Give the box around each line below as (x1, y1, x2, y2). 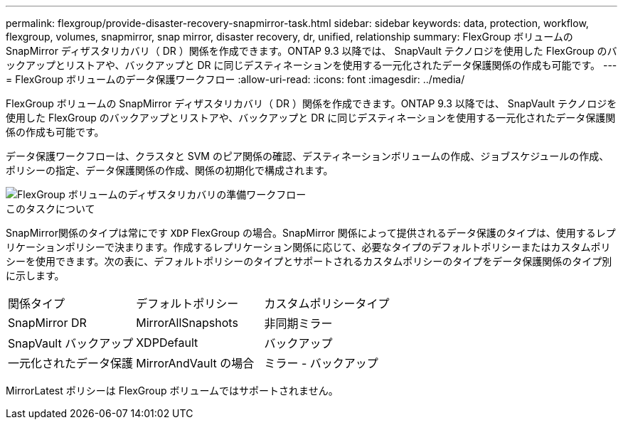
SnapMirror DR (8, 316, 87, 330)
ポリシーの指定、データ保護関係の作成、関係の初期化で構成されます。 (6, 164, 334, 176)
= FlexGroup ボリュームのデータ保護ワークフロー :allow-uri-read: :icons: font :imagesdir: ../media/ (6, 73, 465, 85)
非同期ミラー (264, 316, 333, 330)
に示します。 (6, 269, 65, 281)
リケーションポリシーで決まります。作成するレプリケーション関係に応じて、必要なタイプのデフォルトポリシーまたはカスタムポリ (6, 241, 611, 253)
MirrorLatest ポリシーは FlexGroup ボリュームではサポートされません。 (6, 384, 339, 397)
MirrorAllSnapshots (136, 316, 238, 330)
